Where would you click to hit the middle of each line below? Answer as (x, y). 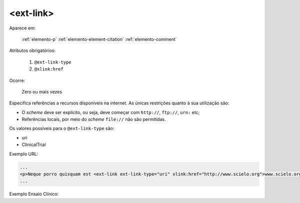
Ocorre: (17, 80)
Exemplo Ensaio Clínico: (34, 194)
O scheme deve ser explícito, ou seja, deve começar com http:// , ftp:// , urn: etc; (111, 112)
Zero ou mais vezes (42, 91)
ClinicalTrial (34, 144)
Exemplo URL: (24, 154)
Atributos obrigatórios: (32, 50)
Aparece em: (22, 28)
